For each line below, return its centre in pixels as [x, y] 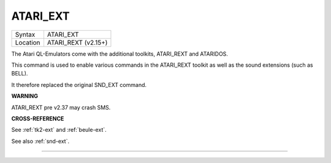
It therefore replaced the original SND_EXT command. [79, 85]
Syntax [25, 34]
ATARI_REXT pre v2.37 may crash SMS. [61, 107]
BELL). [20, 74]
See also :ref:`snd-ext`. [40, 141]
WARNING [25, 96]
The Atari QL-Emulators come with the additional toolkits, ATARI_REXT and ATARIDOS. [120, 54]
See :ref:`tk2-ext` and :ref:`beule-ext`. [59, 130]
